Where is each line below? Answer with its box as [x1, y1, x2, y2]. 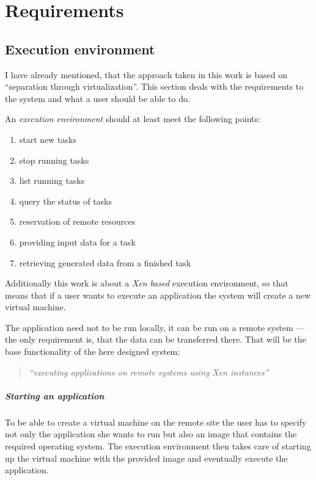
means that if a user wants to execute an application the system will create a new [5, 288, 311, 301]
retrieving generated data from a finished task [19, 256, 191, 269]
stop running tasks [19, 153, 89, 166]
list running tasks [19, 174, 85, 187]
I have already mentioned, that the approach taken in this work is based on [5, 68, 287, 81]
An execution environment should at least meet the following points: [5, 112, 260, 125]
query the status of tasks [19, 194, 112, 207]
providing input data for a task [19, 235, 136, 248]
